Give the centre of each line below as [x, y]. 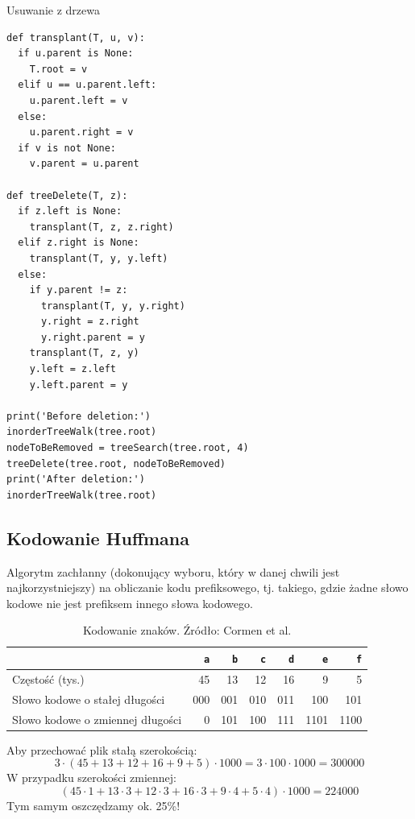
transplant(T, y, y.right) [113, 306]
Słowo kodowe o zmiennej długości [97, 719]
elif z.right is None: [79, 243]
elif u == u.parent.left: [87, 85]
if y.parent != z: [79, 290]
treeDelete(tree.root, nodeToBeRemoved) [116, 463]
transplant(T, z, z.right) [102, 227]
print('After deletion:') [76, 480]
